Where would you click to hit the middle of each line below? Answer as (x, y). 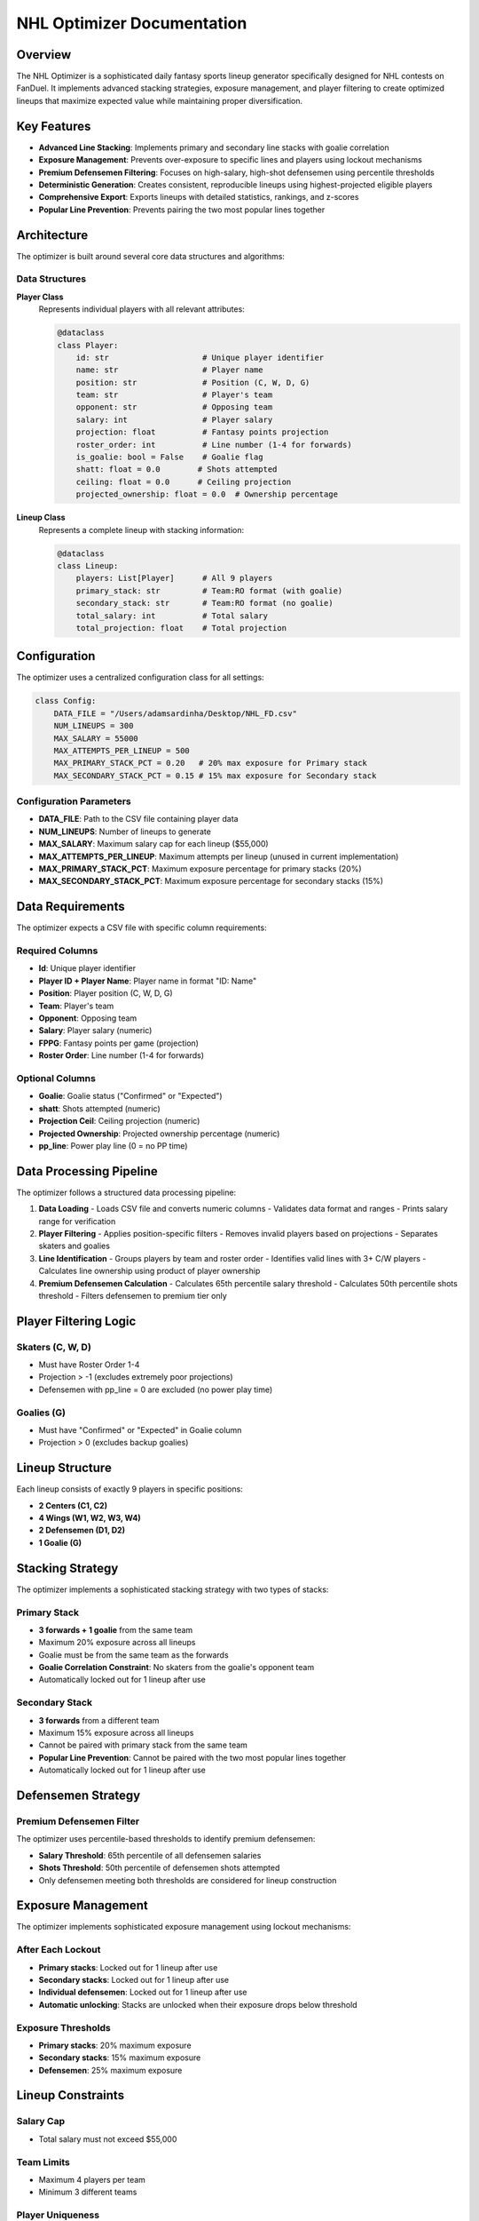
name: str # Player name (169, 370)
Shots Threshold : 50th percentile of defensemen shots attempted (159, 1868)
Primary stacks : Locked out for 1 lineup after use (128, 1967)
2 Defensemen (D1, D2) (82, 1530)
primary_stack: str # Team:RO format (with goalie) (209, 590)
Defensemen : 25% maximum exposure (110, 2070)
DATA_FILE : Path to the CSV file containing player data (138, 819)
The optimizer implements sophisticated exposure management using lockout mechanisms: (184, 1927)
